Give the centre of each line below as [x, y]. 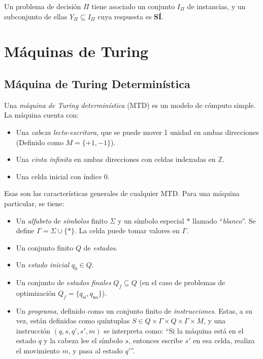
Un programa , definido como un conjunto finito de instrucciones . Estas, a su [134, 310]
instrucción [33, 330]
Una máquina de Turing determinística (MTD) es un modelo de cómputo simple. [130, 105]
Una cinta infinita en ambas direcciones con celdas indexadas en [116, 159]
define [25, 230]
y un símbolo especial [151, 220]
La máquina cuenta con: [42, 115]
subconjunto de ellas [36, 16]
